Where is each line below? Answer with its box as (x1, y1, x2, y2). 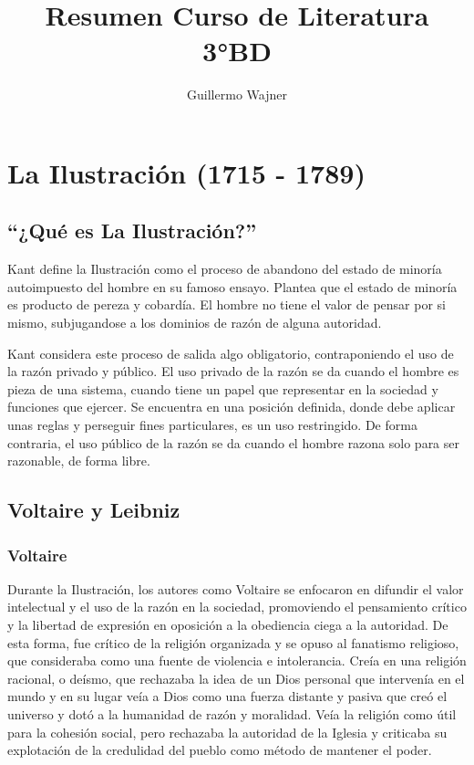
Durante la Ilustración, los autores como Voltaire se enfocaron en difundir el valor (7, 579, 464, 598)
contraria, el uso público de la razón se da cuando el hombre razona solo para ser (7, 433, 460, 452)
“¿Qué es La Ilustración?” (7, 216, 257, 245)
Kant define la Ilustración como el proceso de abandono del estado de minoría (7, 259, 442, 278)
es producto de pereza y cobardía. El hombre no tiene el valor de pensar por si (7, 295, 446, 314)
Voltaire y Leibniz (7, 496, 180, 524)
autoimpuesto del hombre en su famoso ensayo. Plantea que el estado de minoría (7, 277, 458, 296)
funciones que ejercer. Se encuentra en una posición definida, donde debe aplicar (7, 397, 456, 416)
